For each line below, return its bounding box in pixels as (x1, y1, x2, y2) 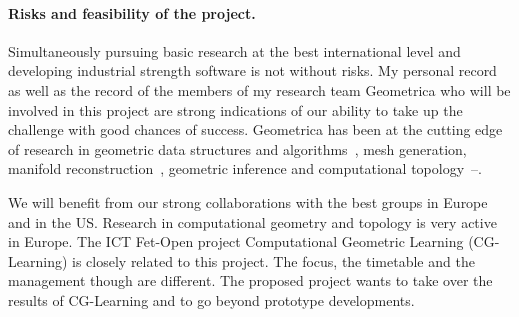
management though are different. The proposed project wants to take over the (8, 270, 493, 291)
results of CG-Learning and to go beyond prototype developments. (8, 289, 415, 310)
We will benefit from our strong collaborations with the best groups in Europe (8, 191, 488, 212)
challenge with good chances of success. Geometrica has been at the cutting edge (8, 119, 503, 140)
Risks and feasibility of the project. (8, 2, 256, 23)
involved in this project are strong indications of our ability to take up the (8, 99, 463, 120)
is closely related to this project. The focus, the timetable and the (72, 250, 475, 271)
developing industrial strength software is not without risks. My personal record (8, 60, 497, 81)
